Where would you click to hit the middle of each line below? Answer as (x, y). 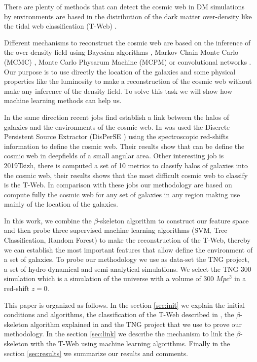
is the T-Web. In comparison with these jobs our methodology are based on (118, 185)
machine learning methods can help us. (63, 100)
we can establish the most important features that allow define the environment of (128, 249)
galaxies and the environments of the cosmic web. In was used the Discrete (117, 127)
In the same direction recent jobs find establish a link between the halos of (117, 117)
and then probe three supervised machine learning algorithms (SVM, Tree (116, 230)
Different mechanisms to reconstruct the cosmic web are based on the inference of (127, 42)
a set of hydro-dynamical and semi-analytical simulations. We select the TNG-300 (128, 269)
